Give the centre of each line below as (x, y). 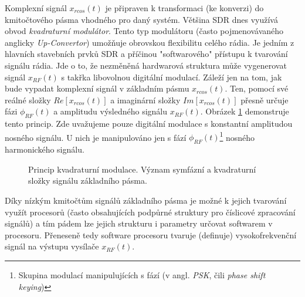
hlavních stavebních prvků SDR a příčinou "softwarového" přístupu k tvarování (146, 54)
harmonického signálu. (45, 149)
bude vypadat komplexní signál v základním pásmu (97, 88)
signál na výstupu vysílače (52, 246)
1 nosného (237, 136)
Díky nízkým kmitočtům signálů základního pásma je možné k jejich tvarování (146, 200)
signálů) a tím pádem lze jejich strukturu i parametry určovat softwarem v (139, 223)
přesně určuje (265, 99)
